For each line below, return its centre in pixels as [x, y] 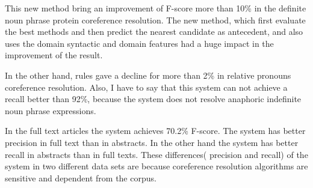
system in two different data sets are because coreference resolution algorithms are [156, 166]
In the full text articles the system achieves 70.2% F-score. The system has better [155, 131]
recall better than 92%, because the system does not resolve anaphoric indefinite [153, 99]
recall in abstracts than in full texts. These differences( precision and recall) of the [156, 154]
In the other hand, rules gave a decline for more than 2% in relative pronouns [148, 75]
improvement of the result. [54, 55]
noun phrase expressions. [51, 110]
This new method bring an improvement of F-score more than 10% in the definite [156, 8]
